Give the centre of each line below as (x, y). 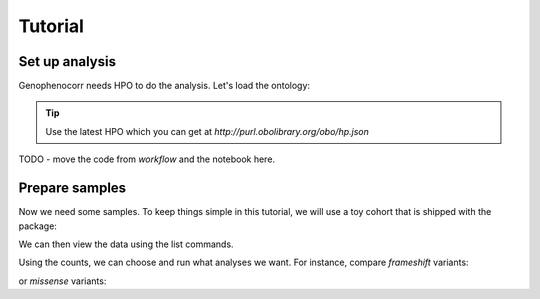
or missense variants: (62, 281)
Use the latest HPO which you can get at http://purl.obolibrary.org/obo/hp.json (207, 131)
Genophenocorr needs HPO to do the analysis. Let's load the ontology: (164, 86)
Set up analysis (67, 61)
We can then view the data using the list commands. (126, 244)
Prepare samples (72, 188)
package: (37, 226)
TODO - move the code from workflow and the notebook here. (146, 159)
